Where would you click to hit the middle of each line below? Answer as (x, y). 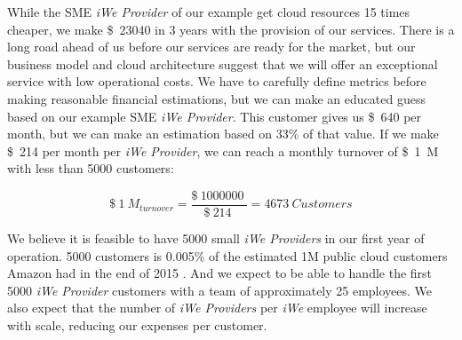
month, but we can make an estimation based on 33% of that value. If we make (223, 134)
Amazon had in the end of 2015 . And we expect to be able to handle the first (220, 273)
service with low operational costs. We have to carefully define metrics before (217, 81)
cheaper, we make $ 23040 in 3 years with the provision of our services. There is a (231, 29)
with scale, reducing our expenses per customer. (137, 324)
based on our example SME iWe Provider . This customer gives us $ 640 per (215, 116)
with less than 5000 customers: (91, 168)
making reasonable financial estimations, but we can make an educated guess (216, 98)
